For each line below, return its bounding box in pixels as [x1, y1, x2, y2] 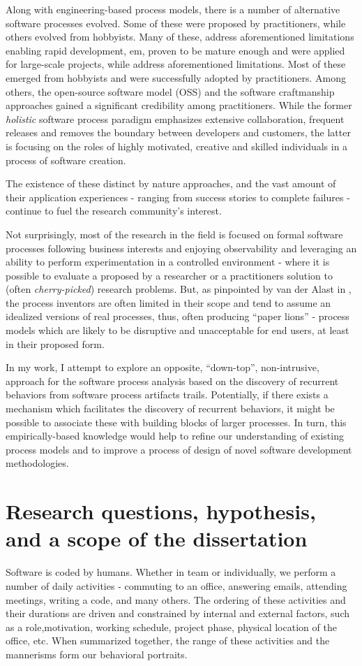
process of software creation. [6, 152, 126, 167]
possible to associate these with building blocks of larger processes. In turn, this [6, 414, 347, 429]
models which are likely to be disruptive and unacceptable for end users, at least [6, 323, 349, 338]
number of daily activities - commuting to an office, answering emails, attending [6, 578, 347, 593]
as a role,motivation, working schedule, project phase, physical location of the [6, 619, 337, 634]
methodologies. [6, 456, 69, 470]
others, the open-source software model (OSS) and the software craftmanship [6, 84, 335, 99]
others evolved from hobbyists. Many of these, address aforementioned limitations [6, 29, 354, 44]
